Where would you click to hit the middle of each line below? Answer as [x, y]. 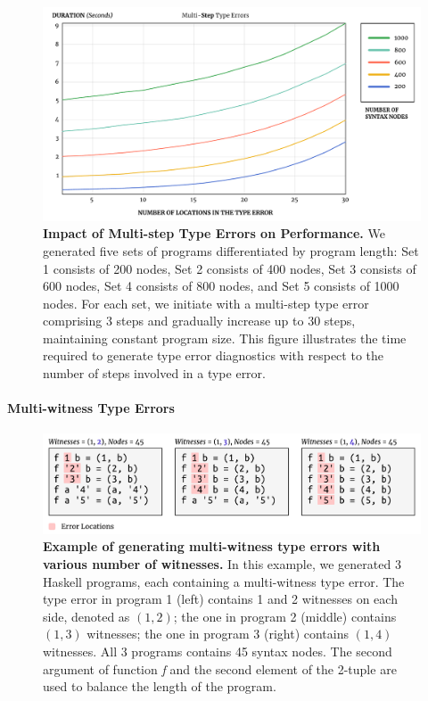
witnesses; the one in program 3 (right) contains [218, 634]
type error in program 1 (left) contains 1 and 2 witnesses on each [220, 599]
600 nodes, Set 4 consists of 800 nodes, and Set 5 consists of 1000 [221, 286]
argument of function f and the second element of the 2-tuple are [220, 668]
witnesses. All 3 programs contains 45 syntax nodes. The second [218, 651]
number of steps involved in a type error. [154, 373]
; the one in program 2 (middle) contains [285, 616]
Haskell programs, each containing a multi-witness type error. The [224, 581]
